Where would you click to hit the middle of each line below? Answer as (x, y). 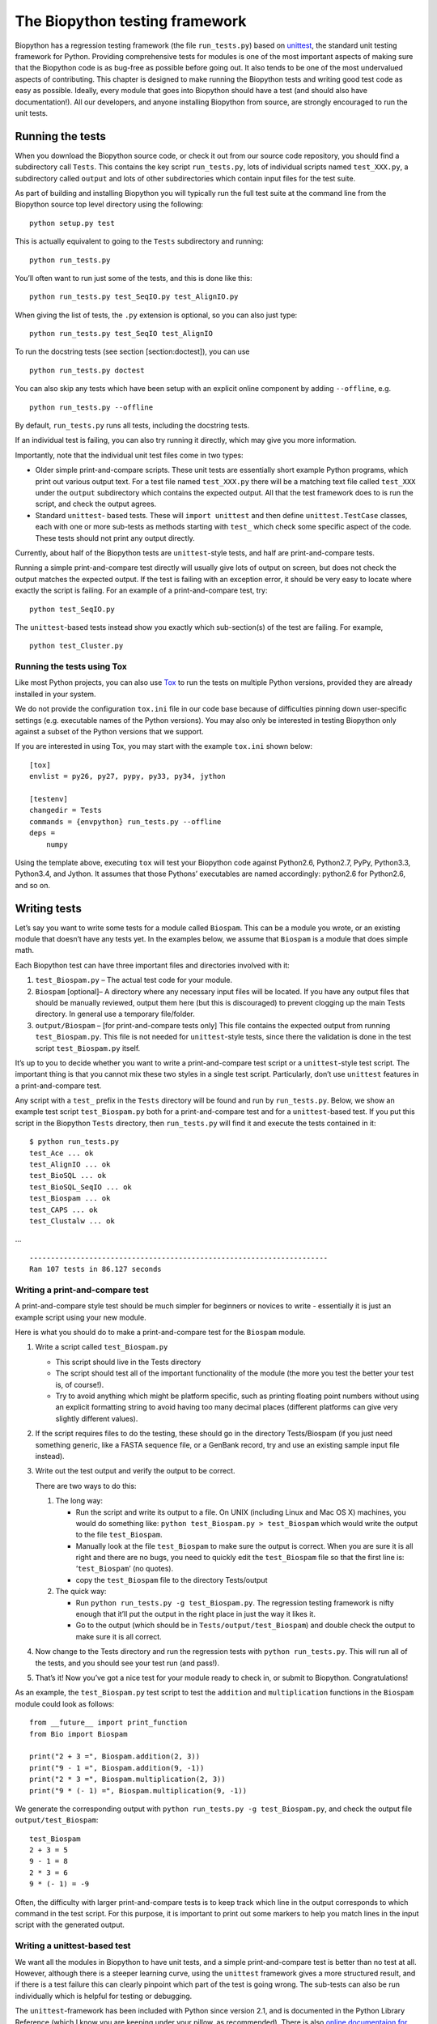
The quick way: (81, 1592)
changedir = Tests (66, 810)
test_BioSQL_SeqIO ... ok (81, 1187)
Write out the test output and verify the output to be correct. (135, 1471)
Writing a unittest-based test (73, 1945)
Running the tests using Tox (71, 666)
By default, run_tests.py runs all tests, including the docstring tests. (132, 426)
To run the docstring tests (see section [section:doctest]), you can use (132, 351)
